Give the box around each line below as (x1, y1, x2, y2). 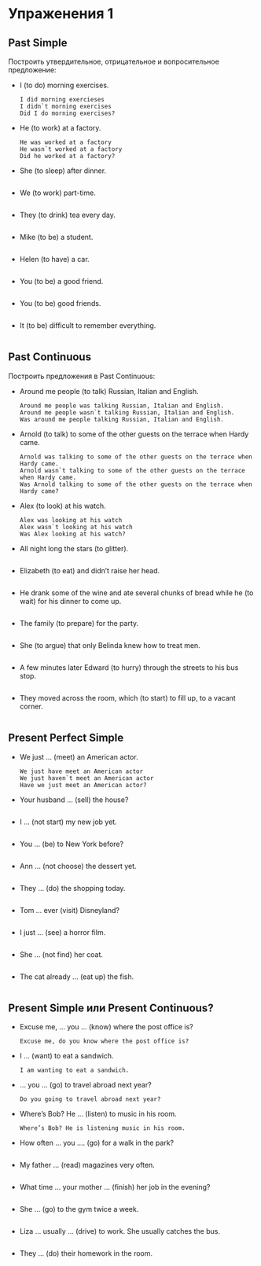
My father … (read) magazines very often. (19, 1161, 155, 1170)
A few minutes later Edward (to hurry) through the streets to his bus (19, 662, 239, 672)
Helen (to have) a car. (19, 255, 90, 263)
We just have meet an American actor (19, 767, 144, 775)
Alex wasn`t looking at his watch (19, 523, 133, 531)
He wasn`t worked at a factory (19, 145, 123, 153)
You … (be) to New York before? (19, 839, 124, 848)
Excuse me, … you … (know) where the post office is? (19, 1022, 194, 1032)
